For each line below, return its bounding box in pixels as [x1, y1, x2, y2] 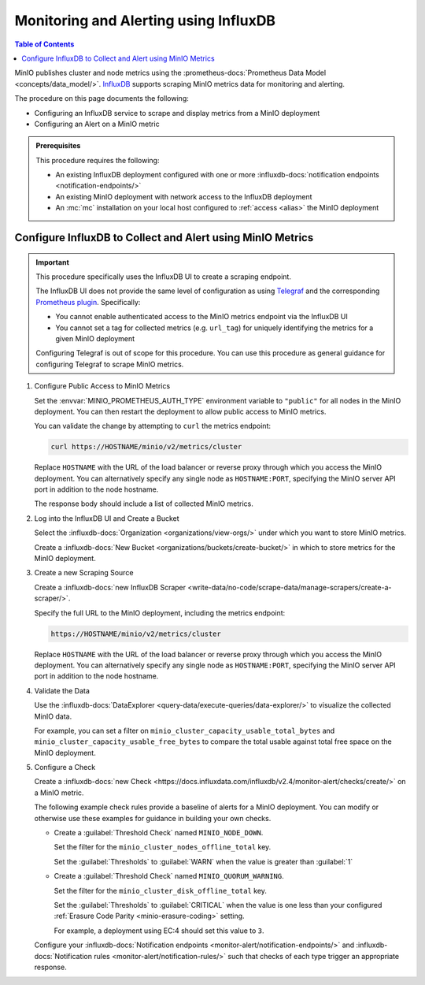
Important [35, 257, 70, 267]
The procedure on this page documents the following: [14, 94, 189, 103]
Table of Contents [14, 39, 75, 49]
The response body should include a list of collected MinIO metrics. [34, 499, 253, 508]
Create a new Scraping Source [34, 568, 134, 578]
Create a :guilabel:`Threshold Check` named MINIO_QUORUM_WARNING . [54, 872, 284, 881]
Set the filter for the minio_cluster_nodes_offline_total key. [54, 842, 272, 852]
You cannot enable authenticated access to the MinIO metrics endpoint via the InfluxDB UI [55, 312, 348, 322]
